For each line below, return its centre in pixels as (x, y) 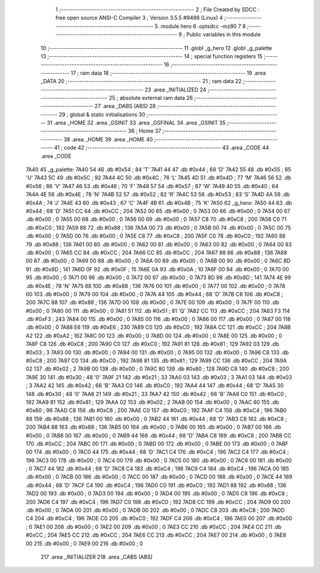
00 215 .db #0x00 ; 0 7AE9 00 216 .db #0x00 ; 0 (84, 543)
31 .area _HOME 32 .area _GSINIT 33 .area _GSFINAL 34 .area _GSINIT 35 (136, 123)
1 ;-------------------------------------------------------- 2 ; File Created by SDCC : (158, 10)
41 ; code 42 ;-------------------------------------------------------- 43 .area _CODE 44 (162, 148)
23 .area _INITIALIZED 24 (175, 90)
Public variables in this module (223, 34)
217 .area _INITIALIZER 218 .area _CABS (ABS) (97, 557)
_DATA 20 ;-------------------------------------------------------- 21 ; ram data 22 (141, 81)
